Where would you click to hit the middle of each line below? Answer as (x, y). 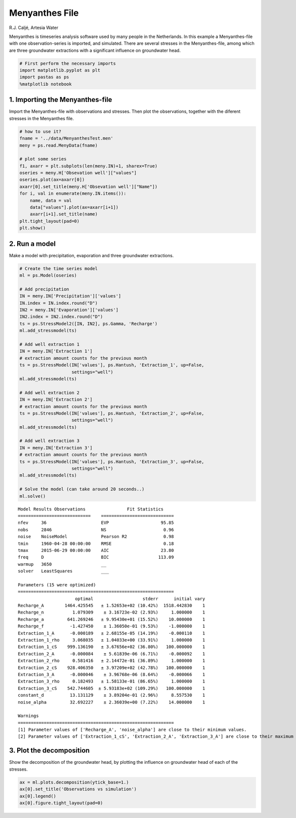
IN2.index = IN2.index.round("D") (61, 317)
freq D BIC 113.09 (96, 557)
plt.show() (33, 228)
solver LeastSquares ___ (64, 571)
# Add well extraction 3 (50, 441)
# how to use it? (40, 131)
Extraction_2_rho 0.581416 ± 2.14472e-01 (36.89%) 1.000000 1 (111, 661)
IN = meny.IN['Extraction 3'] (56, 448)
